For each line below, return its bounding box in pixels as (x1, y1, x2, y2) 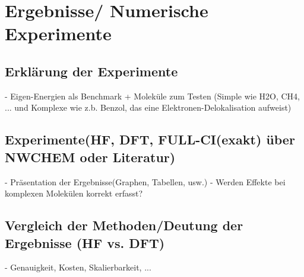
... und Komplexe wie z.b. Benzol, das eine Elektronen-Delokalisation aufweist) (5, 101, 292, 114)
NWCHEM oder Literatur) (5, 147, 176, 166)
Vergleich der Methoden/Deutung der (5, 216, 243, 234)
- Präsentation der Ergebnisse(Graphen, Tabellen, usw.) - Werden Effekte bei (5, 175, 286, 188)
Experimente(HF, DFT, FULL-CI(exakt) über (5, 130, 295, 149)
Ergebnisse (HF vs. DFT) (5, 233, 165, 252)
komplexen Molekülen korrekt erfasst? (5, 187, 143, 199)
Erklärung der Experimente (5, 62, 178, 80)
